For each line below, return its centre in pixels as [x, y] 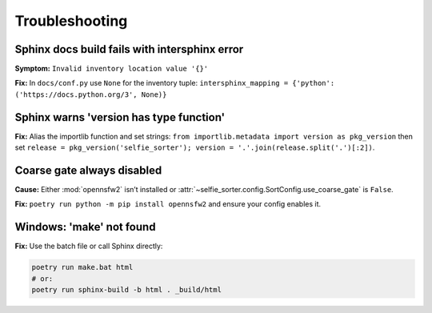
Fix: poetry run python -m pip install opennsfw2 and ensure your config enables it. [168, 204]
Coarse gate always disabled [88, 170]
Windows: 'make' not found [85, 227]
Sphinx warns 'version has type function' [120, 117]
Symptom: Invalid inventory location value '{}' [112, 69]
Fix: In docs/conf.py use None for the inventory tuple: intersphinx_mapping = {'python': [175, 83]
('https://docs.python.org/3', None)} [91, 94]
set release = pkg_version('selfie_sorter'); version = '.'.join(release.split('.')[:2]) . [195, 147]
